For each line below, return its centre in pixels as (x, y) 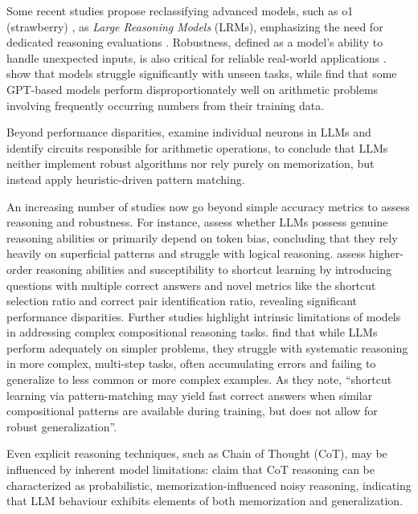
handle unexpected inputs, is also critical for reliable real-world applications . (197, 57)
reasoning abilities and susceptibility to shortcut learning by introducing (214, 269)
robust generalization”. (62, 426)
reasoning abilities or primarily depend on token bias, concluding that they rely (202, 237)
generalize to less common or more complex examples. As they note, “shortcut (199, 379)
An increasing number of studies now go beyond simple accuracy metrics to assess (208, 206)
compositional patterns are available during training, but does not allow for (192, 411)
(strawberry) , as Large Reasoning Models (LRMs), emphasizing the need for (195, 26)
